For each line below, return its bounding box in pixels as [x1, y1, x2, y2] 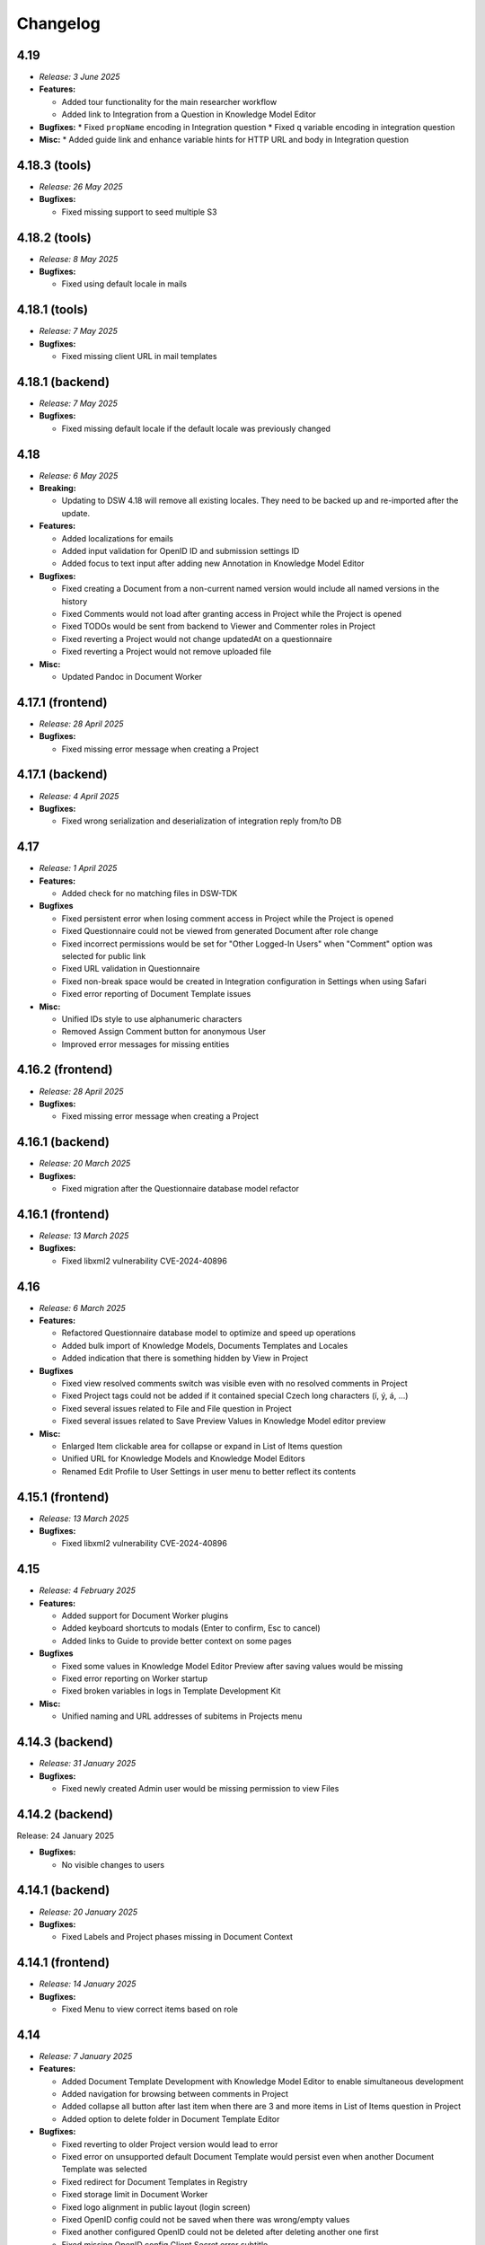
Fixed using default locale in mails [61, 278, 188, 289]
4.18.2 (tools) [16, 230, 92, 245]
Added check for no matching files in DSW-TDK [61, 887, 238, 898]
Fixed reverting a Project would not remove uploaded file [61, 647, 272, 657]
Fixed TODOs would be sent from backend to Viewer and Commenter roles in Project [61, 621, 376, 632]
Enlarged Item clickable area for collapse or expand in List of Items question [61, 1440, 343, 1451]
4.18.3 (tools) [16, 157, 92, 172]
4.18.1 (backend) [16, 374, 110, 390]
